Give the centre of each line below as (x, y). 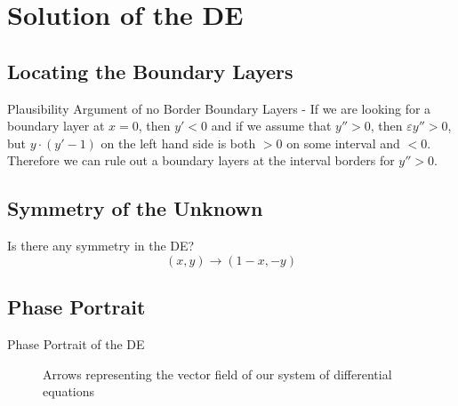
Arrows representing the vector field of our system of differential (217, 374)
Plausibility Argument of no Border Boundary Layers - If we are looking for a (219, 108)
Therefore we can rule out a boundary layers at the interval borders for (201, 160)
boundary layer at (56, 126)
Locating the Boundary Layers (150, 71)
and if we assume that (271, 126)
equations (69, 391)
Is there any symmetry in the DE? (101, 246)
